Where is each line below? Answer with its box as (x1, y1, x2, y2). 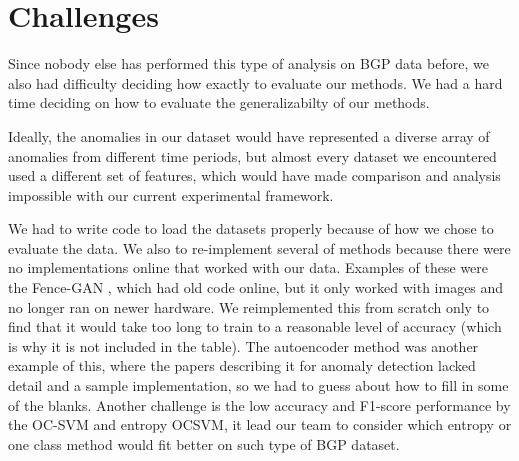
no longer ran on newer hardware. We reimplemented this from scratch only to (8, 296, 490, 317)
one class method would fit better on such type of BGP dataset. (8, 433, 400, 454)
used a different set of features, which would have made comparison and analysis (8, 165, 501, 186)
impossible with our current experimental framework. (8, 184, 334, 205)
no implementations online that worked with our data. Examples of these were (8, 257, 489, 278)
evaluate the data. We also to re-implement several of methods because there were (8, 237, 511, 258)
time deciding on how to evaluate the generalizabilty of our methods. (8, 92, 430, 113)
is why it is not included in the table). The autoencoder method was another (8, 335, 479, 356)
